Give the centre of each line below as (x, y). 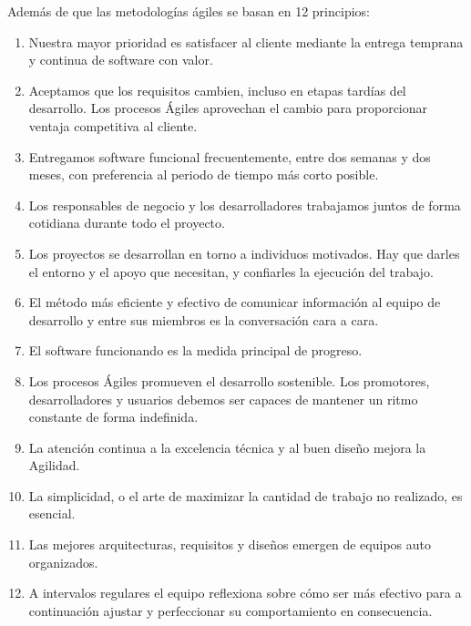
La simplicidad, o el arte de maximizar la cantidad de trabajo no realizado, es (246, 495)
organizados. (63, 562)
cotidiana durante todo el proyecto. (127, 223)
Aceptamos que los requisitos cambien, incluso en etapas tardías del (217, 90)
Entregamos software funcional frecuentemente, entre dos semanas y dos (230, 156)
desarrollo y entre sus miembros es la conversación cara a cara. (204, 319)
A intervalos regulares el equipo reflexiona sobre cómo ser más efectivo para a (245, 593)
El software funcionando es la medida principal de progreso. (195, 350)
